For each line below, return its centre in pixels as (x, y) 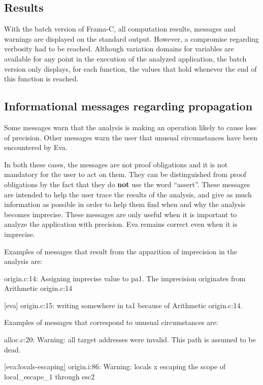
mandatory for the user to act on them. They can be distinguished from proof (125, 174)
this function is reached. (41, 79)
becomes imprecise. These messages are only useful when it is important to (121, 214)
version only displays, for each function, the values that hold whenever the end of (130, 68)
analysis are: (23, 261)
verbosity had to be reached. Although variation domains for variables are (119, 49)
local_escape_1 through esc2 (50, 376)
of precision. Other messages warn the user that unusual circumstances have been (131, 137)
